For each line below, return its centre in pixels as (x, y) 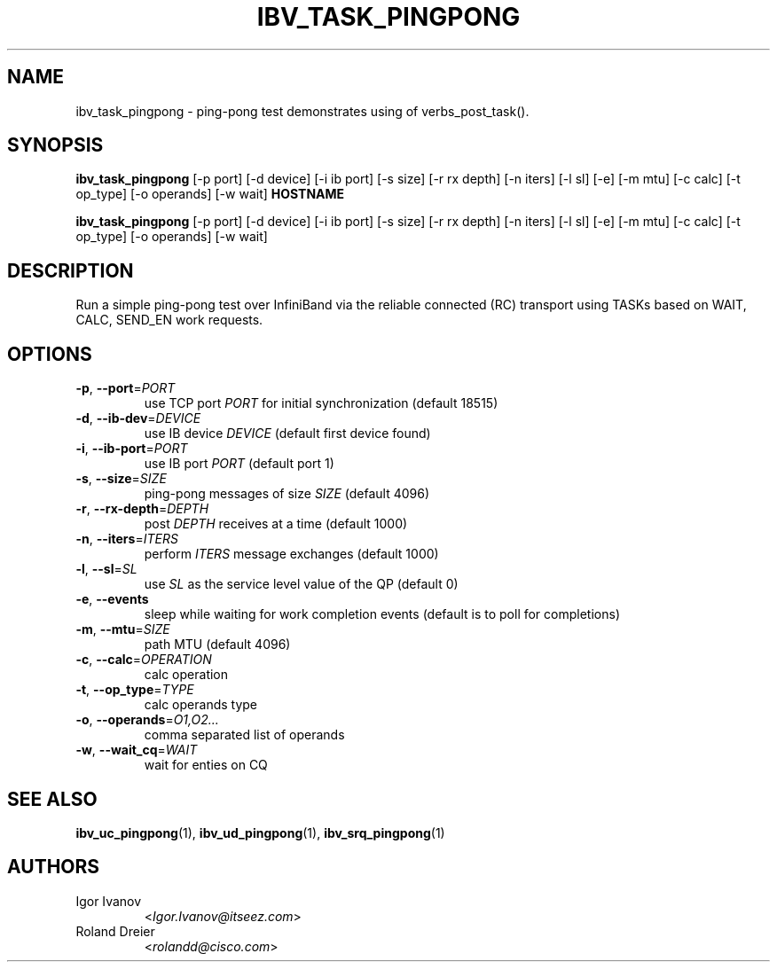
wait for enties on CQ (206, 765)
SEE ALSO (52, 799)
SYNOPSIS (55, 145)
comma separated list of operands (244, 735)
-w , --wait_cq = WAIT (137, 750)
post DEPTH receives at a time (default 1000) (276, 524)
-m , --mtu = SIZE (123, 629)
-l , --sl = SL (106, 569)
